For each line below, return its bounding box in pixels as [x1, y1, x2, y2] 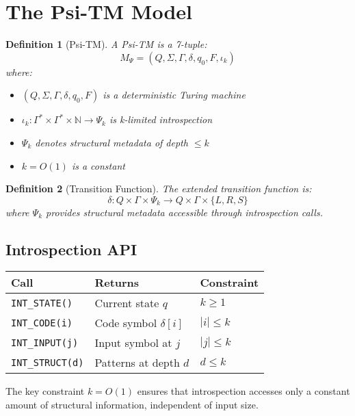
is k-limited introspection [109, 112, 213, 127]
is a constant [71, 158, 125, 172]
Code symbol [94, 315, 157, 331]
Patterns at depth [94, 354, 180, 371]
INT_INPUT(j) [11, 337, 79, 348]
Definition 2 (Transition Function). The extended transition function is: [5, 181, 312, 196]
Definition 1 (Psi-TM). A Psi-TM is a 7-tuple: [5, 37, 207, 51]
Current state [94, 295, 159, 311]
